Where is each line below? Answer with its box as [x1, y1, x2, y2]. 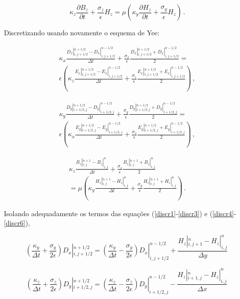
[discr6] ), [4, 218, 30, 228]
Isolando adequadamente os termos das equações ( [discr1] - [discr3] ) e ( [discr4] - [4, 208, 237, 218]
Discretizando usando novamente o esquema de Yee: [4, 27, 160, 37]
